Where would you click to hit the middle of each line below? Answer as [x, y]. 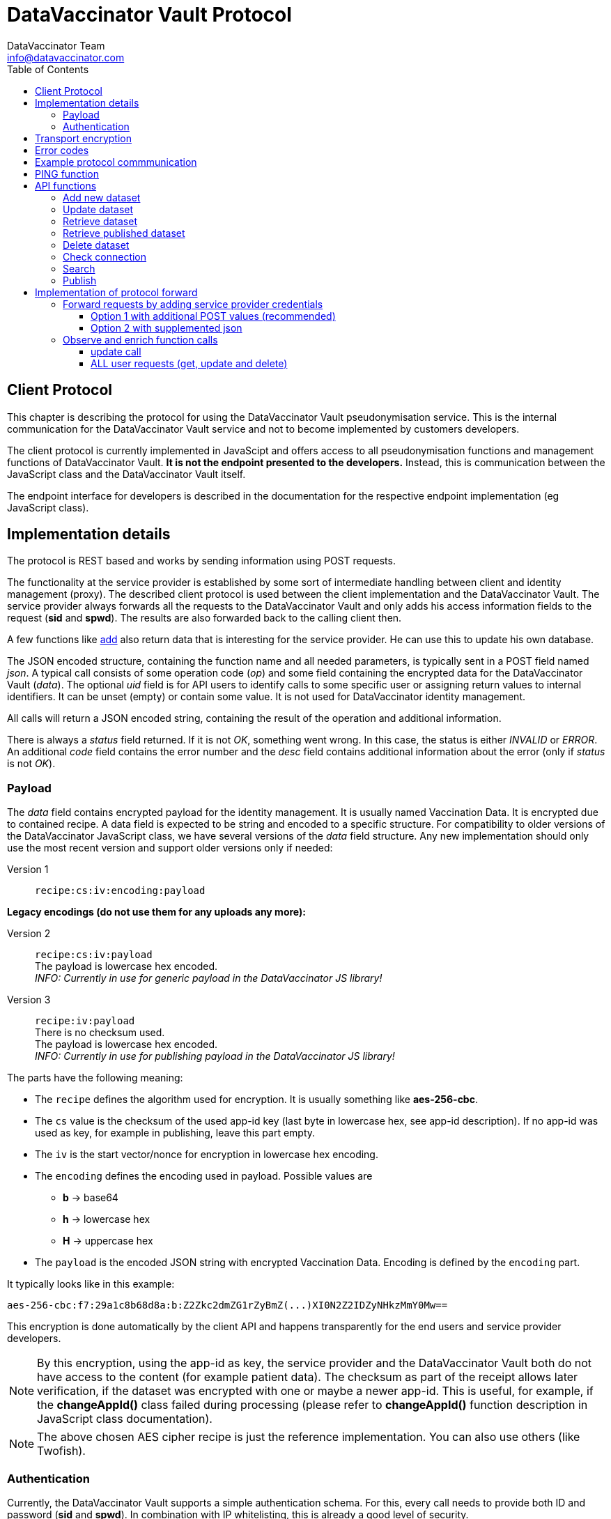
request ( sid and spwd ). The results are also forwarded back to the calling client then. [204, 618]
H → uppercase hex [108, 1241]
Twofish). [61, 1451]
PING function [67, 174]
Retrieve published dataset [124, 233]
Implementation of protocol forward [116, 292]
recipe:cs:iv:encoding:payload [120, 891]
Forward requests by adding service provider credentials [193, 304]
